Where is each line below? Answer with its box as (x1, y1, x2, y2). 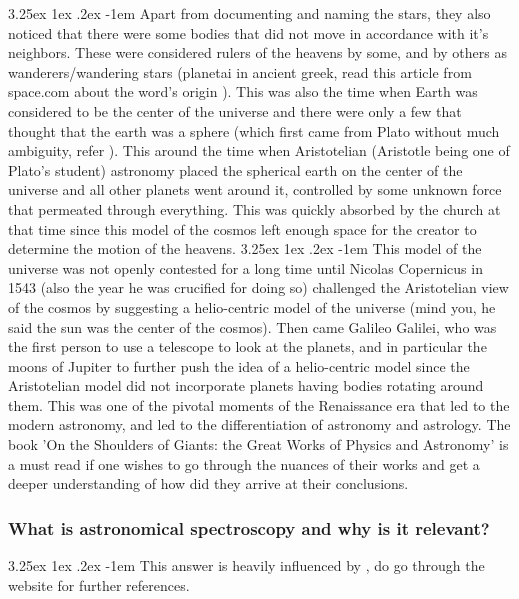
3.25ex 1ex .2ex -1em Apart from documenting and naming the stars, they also (8, 3, 491, 23)
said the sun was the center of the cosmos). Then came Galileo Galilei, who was (8, 316, 497, 337)
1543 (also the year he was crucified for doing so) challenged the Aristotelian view (8, 277, 509, 298)
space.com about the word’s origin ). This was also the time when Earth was (8, 81, 478, 102)
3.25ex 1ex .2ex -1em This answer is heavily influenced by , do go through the (8, 555, 485, 576)
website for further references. (8, 574, 190, 595)
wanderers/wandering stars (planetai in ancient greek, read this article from (8, 61, 472, 82)
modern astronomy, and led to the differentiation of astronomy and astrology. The (8, 414, 511, 435)
